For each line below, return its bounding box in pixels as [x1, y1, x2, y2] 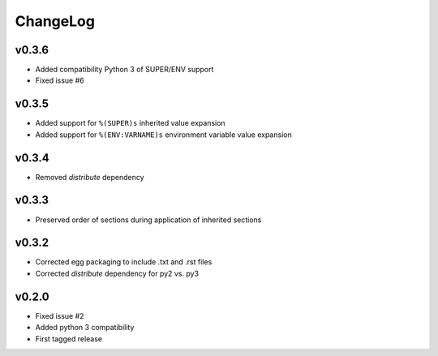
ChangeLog [15, 12, 95, 30]
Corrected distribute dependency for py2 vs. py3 [35, 268, 199, 278]
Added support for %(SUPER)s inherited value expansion [35, 118, 226, 128]
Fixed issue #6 [35, 75, 84, 85]
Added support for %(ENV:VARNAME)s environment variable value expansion [35, 130, 292, 139]
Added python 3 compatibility [35, 323, 135, 332]
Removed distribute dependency [35, 172, 145, 182]
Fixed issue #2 [35, 311, 84, 320]
